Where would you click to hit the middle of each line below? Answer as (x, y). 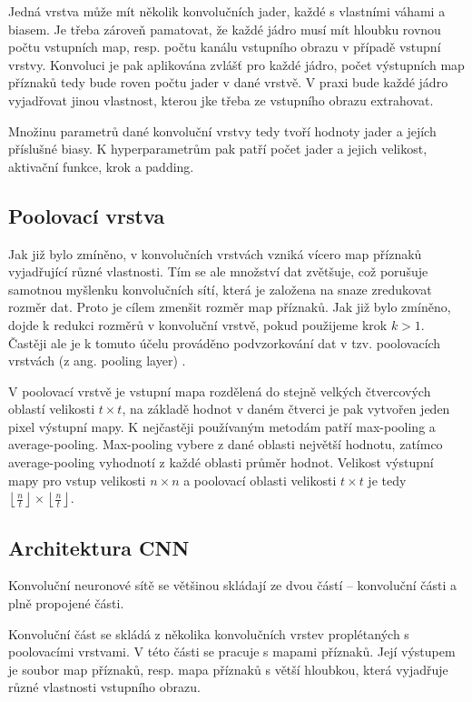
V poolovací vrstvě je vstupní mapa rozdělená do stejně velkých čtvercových (220, 391)
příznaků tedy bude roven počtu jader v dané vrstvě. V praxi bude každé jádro (228, 82)
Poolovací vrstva (87, 215)
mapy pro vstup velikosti (77, 480)
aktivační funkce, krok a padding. (101, 166)
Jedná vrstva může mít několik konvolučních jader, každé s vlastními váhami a (227, 11)
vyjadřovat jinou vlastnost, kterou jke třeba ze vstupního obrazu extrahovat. (221, 100)
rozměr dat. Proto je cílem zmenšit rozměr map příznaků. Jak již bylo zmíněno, (230, 307)
